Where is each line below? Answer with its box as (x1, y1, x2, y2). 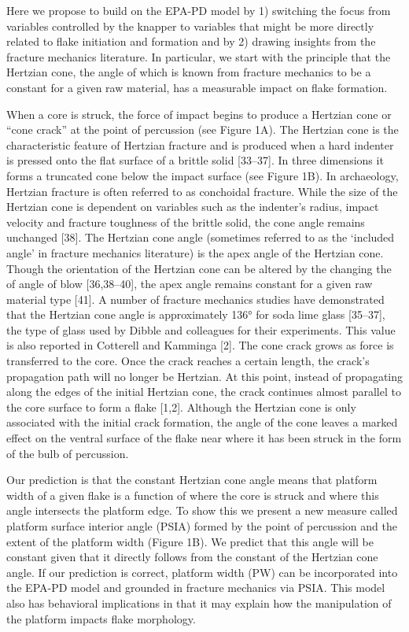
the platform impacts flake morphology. (6, 610, 196, 626)
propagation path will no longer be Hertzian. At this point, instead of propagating (6, 368, 403, 384)
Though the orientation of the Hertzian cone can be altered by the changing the (6, 260, 392, 276)
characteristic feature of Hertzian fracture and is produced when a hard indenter (6, 136, 394, 153)
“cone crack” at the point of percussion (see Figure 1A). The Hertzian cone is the (6, 121, 399, 138)
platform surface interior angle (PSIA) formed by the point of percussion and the (6, 518, 397, 534)
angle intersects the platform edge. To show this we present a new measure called (6, 502, 398, 519)
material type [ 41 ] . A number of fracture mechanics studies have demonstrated (6, 290, 385, 307)
